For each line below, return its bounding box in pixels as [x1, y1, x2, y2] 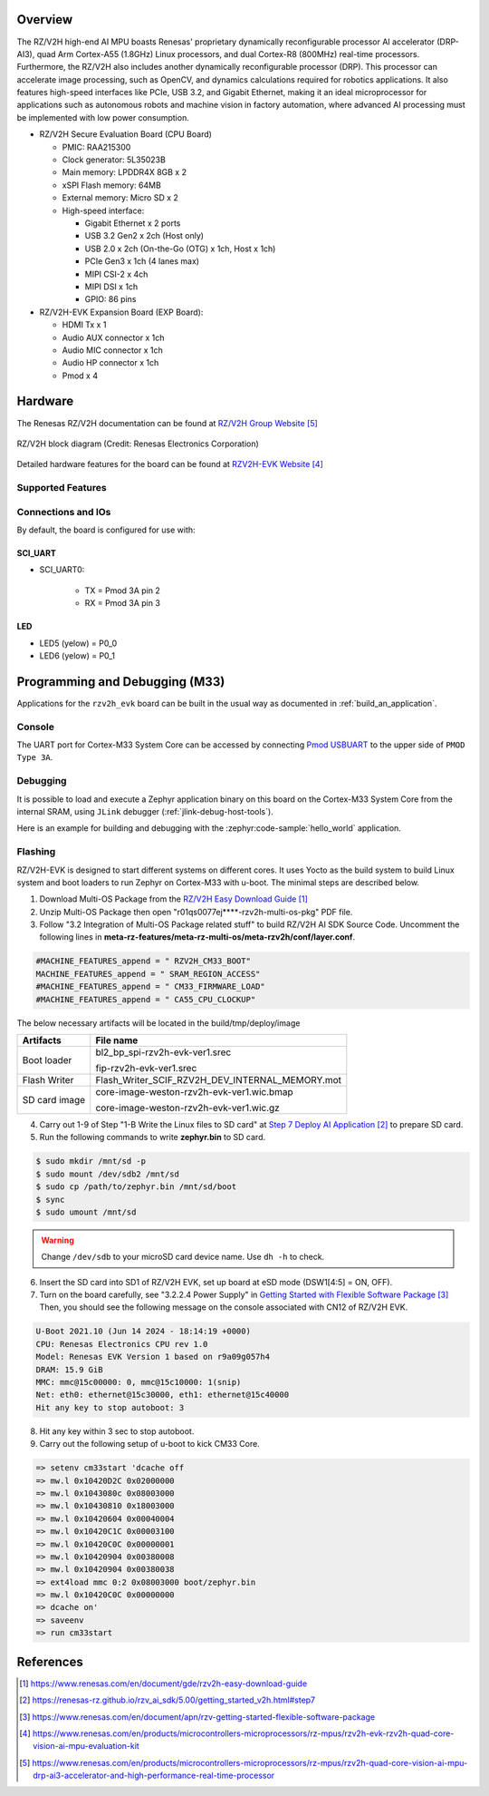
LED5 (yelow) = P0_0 [39, 638, 118, 649]
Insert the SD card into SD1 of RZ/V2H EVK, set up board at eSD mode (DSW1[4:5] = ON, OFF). [39, 1276, 393, 1287]
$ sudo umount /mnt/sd [35, 1206, 137, 1217]
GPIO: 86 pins [84, 294, 137, 305]
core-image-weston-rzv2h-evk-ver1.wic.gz [95, 1102, 280, 1114]
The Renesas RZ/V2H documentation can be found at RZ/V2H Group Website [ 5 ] [16, 417, 319, 428]
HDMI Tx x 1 [62, 319, 107, 330]
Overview [16, 12, 73, 27]
